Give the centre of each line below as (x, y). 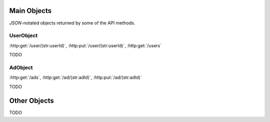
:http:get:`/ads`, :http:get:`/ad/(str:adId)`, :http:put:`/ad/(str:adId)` (75, 78)
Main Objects (30, 11)
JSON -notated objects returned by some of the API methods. (72, 23)
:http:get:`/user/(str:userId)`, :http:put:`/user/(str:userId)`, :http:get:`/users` (85, 45)
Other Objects (32, 101)
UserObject (23, 36)
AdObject (21, 67)
